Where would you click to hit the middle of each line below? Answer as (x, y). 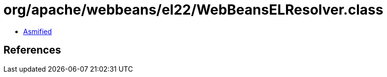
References (32, 50)
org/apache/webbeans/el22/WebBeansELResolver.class (193, 10)
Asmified (38, 31)
